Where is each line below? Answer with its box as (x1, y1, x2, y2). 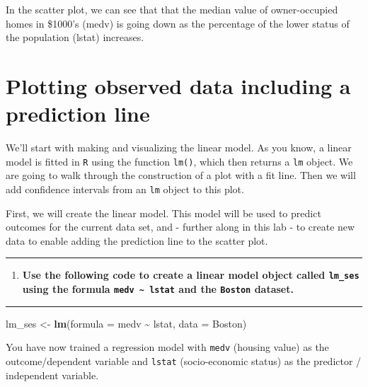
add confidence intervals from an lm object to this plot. (6, 181, 244, 196)
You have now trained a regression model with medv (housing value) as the (6, 340, 329, 354)
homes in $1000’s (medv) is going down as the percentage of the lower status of (6, 16, 350, 30)
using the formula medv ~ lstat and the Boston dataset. (22, 282, 294, 296)
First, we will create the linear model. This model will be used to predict (6, 205, 321, 220)
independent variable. (6, 367, 99, 382)
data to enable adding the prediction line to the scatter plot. (6, 233, 268, 248)
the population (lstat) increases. (6, 30, 144, 45)
